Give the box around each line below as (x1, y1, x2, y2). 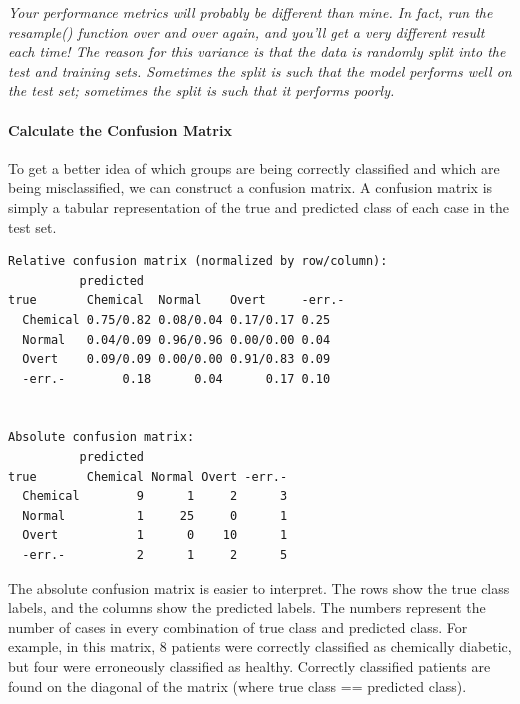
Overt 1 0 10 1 (22, 528, 288, 543)
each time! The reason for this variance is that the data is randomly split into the (8, 41, 506, 62)
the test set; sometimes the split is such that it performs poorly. (8, 80, 395, 101)
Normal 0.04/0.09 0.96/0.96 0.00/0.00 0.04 (22, 332, 331, 347)
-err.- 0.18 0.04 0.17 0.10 (22, 371, 331, 386)
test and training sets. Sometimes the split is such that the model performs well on (8, 60, 512, 81)
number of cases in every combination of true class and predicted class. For (8, 616, 468, 637)
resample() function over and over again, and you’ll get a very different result (8, 21, 485, 42)
